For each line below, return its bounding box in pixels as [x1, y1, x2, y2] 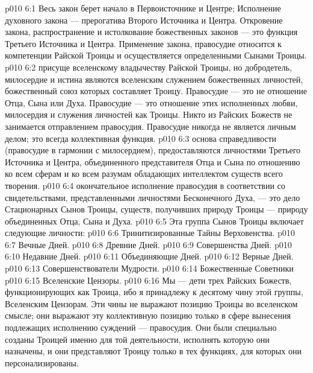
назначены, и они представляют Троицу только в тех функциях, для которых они [5, 345, 302, 357]
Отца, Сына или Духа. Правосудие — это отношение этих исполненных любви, [5, 96, 298, 109]
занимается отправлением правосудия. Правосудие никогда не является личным [5, 120, 296, 132]
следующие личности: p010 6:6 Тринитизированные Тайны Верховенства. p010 [5, 226, 295, 239]
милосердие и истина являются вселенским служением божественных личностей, [5, 72, 303, 85]
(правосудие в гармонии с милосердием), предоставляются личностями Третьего [5, 144, 301, 156]
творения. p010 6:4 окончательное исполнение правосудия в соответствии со [5, 179, 285, 191]
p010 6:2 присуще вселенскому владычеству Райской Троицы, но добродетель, [5, 60, 292, 73]
